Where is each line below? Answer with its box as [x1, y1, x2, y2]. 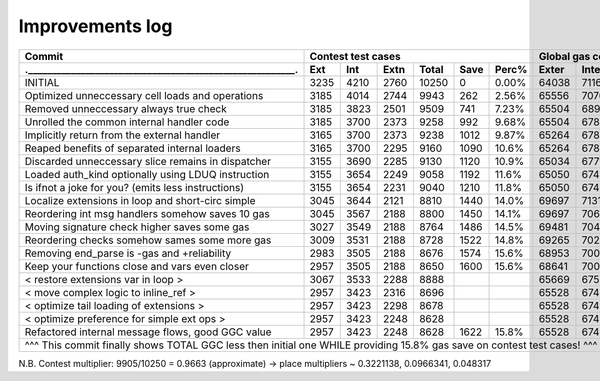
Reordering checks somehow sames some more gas [24, 233, 272, 247]
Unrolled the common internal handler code [24, 115, 230, 129]
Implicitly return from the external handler [24, 128, 221, 142]
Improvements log [18, 15, 173, 37]
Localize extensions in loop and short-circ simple [24, 193, 256, 207]
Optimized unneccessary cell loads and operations [24, 88, 264, 102]
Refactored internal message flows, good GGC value [24, 325, 272, 339]
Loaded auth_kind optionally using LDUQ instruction [24, 167, 270, 181]
